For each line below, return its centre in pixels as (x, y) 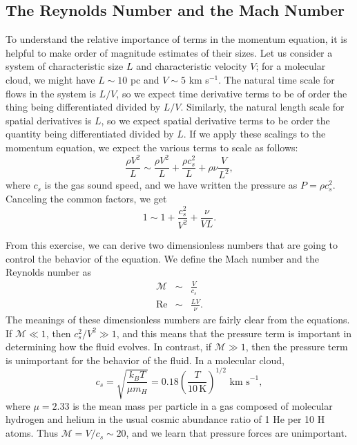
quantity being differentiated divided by (90, 134)
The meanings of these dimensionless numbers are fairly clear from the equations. (178, 320)
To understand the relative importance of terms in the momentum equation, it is (176, 39)
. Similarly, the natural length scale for (262, 107)
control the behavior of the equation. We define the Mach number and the (162, 258)
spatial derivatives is (49, 120)
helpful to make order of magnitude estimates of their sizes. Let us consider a (169, 52)
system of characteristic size (65, 66)
